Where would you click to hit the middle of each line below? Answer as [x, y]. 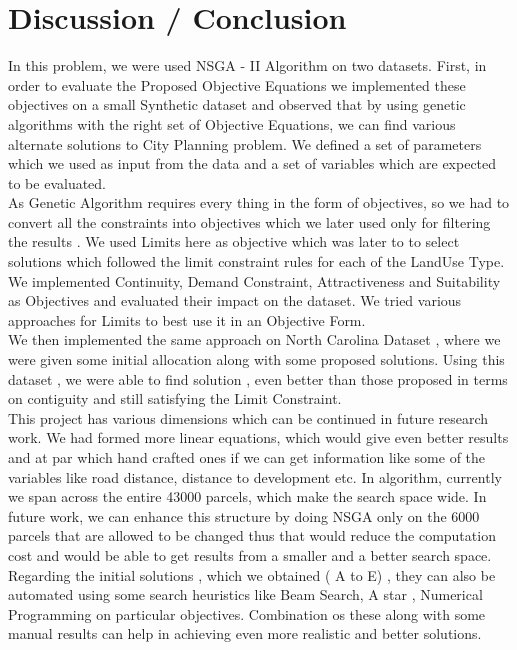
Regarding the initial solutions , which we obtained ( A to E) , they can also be [252, 574]
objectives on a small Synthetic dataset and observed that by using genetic [237, 104]
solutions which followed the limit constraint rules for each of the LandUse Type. [256, 261]
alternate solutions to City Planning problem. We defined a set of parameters [245, 143]
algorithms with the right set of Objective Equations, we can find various [232, 123]
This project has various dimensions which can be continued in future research [248, 417]
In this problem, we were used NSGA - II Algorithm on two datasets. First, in [247, 65]
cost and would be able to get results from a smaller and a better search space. [250, 554]
